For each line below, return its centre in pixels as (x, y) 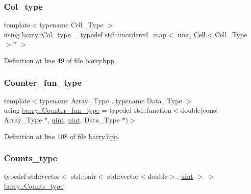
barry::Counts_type (34, 186)
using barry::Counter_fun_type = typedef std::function (88, 110)
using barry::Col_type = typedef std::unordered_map (85, 34)
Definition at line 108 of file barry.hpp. (62, 136)
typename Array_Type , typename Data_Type (111, 100)
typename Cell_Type (71, 25)
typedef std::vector (32, 176)
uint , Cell (192, 34)
